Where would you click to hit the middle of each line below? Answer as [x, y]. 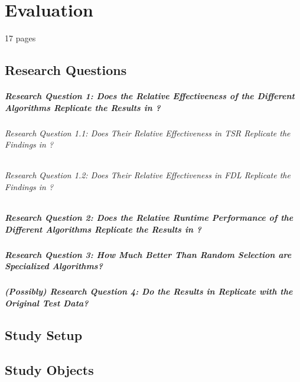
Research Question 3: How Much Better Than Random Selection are [148, 254]
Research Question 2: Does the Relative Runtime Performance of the [149, 218]
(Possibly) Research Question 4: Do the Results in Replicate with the [149, 291]
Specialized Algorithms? [54, 266]
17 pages [20, 38]
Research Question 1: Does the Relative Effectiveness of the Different [150, 96]
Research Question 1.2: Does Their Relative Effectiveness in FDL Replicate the [148, 175]
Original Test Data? [47, 303]
